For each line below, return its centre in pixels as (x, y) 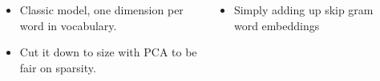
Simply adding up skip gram (303, 10)
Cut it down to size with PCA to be (108, 52)
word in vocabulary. (68, 25)
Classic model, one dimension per (101, 10)
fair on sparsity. (58, 67)
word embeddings (277, 25)
